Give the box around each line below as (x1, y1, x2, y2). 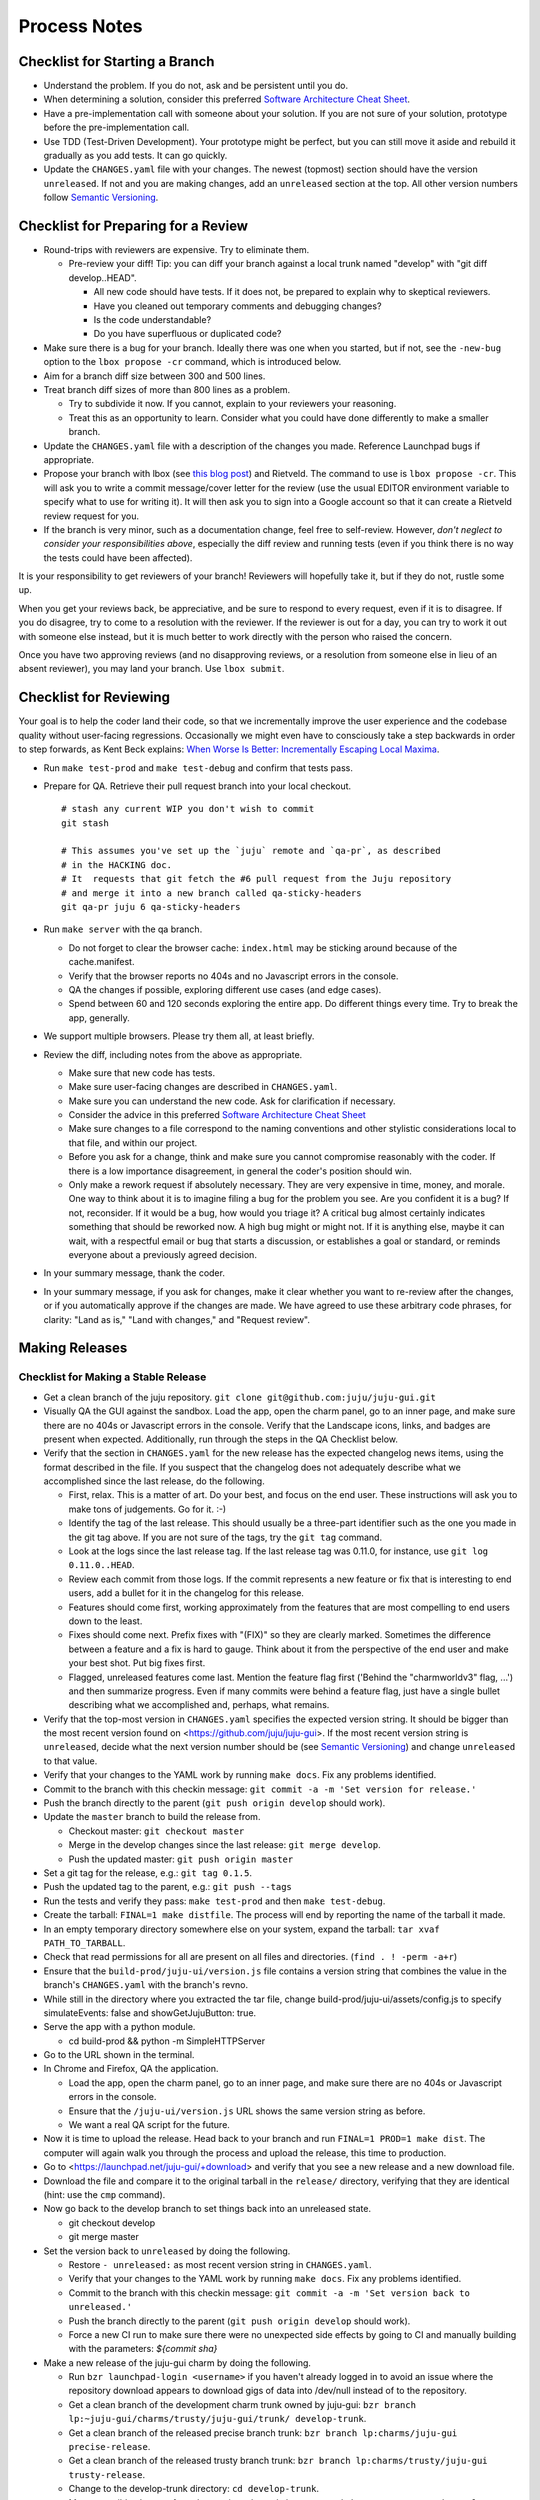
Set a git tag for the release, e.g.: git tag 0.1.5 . (43, 1867, 253, 1879)
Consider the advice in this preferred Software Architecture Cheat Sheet (68, 1109, 367, 1121)
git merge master (68, 2231, 140, 2243)
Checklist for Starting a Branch (18, 53, 215, 70)
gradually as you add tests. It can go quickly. (43, 150, 228, 162)
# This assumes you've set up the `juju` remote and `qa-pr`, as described (61, 845, 441, 857)
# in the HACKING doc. (61, 859, 173, 870)
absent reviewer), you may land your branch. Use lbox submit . (18, 663, 285, 675)
